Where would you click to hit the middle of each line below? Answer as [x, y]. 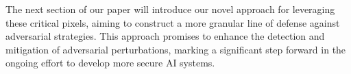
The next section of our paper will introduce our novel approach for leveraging [170, 9]
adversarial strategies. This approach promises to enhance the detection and [165, 36]
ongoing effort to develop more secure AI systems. [110, 63]
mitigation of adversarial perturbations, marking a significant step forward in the [176, 49]
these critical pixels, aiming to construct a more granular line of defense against [173, 22]
